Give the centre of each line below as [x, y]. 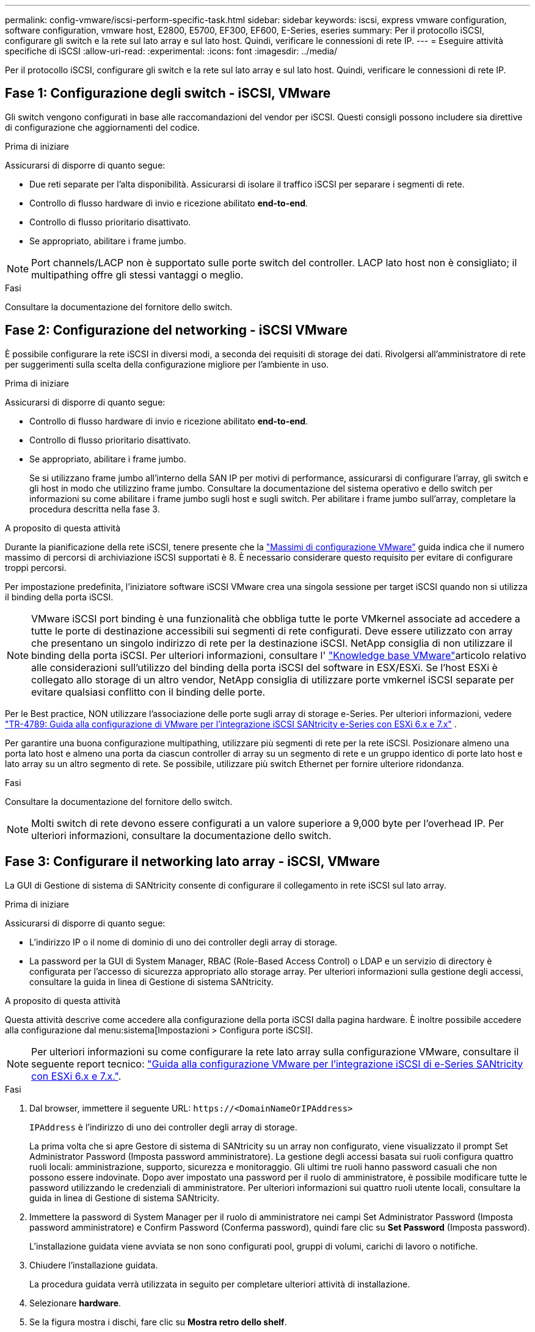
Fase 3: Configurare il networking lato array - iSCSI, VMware [192, 862]
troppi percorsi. [36, 567]
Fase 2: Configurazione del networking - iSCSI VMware [177, 330]
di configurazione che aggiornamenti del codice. [103, 127]
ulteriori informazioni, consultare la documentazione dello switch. [181, 835]
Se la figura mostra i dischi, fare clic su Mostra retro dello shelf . [158, 1322]
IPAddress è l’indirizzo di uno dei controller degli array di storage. [163, 1127]
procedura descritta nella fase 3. [95, 509]
